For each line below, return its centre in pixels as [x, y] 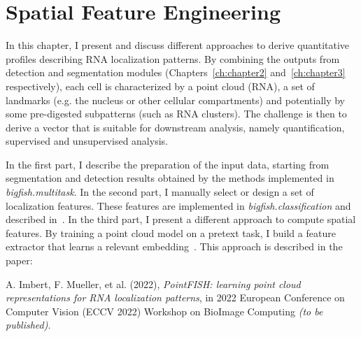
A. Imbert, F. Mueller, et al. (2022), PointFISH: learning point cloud [153, 284]
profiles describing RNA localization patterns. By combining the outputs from [173, 58]
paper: [19, 260]
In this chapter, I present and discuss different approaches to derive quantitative [178, 45]
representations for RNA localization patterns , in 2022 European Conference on [175, 297]
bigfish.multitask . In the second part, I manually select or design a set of [160, 192]
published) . [28, 325]
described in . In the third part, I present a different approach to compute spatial [181, 219]
